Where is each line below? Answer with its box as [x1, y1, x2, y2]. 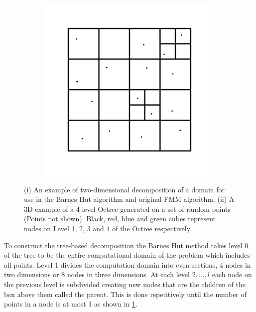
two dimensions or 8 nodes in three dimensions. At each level [4, 269, 190, 280]
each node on [212, 269, 252, 280]
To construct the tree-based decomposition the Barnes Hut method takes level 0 [4, 240, 249, 250]
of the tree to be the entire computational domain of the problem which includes [4, 250, 250, 260]
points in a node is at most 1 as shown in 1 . [4, 299, 137, 309]
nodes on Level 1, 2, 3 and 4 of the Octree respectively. [24, 223, 192, 233]
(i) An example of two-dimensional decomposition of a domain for [24, 184, 225, 194]
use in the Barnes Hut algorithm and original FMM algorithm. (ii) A [24, 194, 235, 204]
